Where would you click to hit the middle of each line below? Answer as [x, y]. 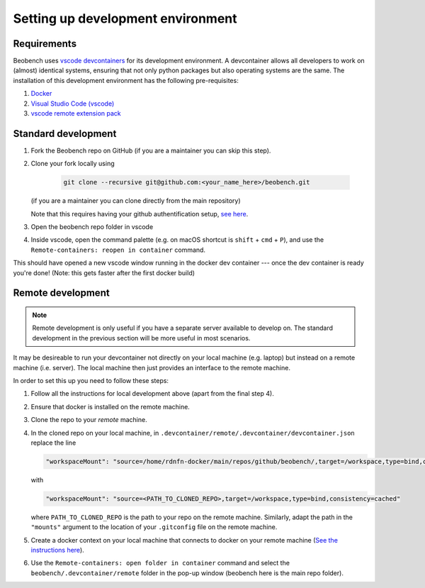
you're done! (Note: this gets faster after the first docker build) [104, 272]
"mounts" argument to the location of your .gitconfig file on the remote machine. [154, 527]
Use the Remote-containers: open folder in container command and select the [160, 563]
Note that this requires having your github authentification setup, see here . [140, 213]
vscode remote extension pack [76, 113]
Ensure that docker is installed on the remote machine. [110, 406]
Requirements [45, 44]
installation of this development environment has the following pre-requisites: [126, 80]
